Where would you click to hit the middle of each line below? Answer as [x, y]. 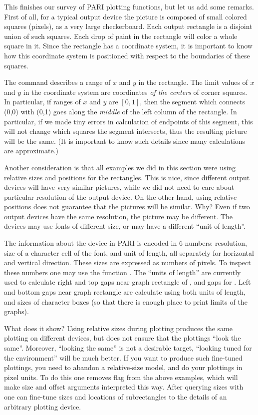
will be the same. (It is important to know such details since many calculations [125, 141]
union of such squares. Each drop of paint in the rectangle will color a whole [121, 36]
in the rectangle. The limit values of [193, 82]
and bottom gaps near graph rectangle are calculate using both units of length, [125, 292]
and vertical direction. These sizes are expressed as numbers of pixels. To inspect [128, 262]
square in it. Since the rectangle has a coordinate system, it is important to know [128, 46]
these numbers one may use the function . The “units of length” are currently [123, 272]
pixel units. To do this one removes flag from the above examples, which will [121, 377]
